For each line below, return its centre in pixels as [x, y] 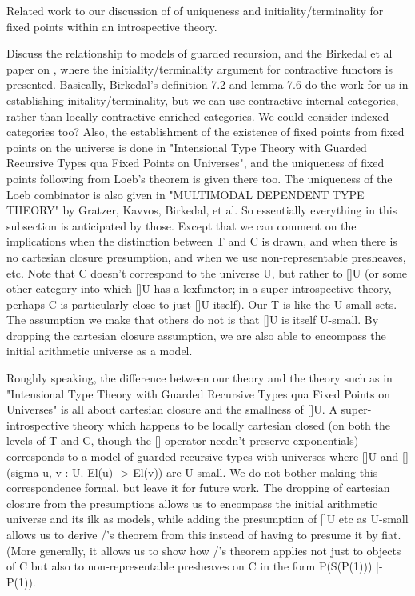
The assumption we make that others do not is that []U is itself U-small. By [193, 320]
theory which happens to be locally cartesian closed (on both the [231, 424]
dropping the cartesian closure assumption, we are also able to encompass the [196, 335]
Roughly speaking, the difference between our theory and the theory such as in [200, 378]
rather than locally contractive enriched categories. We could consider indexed [198, 116]
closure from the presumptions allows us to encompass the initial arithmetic [192, 503]
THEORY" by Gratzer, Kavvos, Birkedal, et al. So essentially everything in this [202, 210]
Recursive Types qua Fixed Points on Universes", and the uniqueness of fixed [196, 163]
